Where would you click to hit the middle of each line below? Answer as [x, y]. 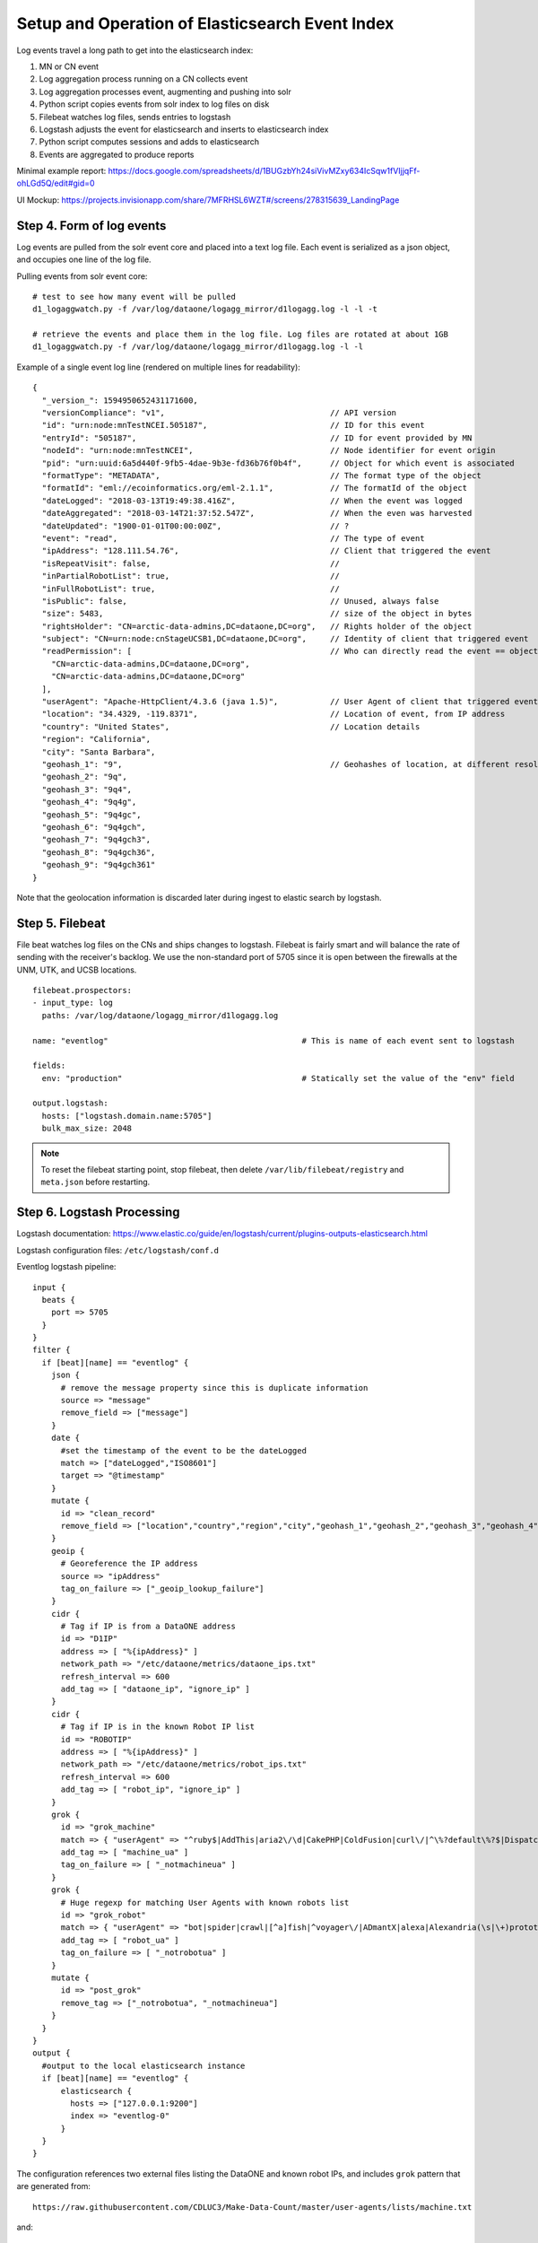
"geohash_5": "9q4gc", [91, 815]
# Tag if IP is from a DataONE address [148, 1627]
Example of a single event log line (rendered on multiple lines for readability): [158, 367]
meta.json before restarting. [95, 1182]
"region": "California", [96, 739]
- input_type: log [73, 1003]
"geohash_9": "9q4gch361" [99, 865]
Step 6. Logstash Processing [98, 1213]
